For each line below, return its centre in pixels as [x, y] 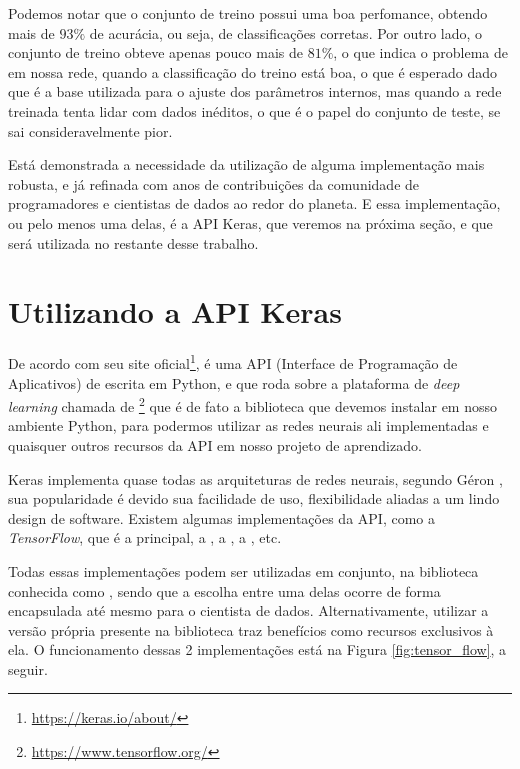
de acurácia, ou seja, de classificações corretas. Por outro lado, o [286, 32]
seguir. [28, 668]
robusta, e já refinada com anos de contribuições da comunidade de [214, 183]
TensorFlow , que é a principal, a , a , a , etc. [145, 537]
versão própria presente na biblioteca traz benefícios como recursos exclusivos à [251, 629]
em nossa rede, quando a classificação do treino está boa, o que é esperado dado [252, 71]
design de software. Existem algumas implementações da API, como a [221, 517]
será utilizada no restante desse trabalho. [133, 242]
